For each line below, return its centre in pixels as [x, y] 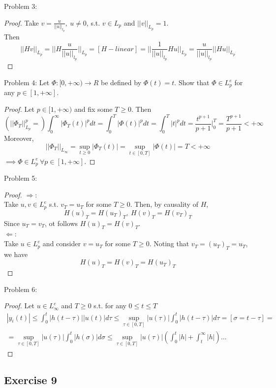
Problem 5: [21, 178]
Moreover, [19, 138]
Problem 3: [21, 6]
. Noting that [169, 243]
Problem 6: [21, 289]
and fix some [93, 109]
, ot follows [61, 223]
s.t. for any [110, 306]
